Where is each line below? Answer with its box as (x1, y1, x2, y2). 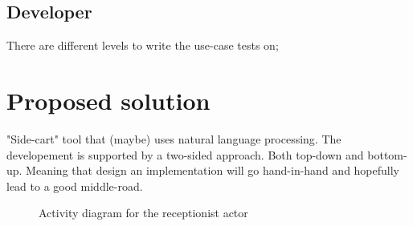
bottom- (367, 146, 407, 163)
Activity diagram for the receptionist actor (39, 204, 248, 221)
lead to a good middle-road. (6, 177, 143, 194)
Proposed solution (6, 83, 211, 116)
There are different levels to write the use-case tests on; (6, 37, 279, 54)
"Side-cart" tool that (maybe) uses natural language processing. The (6, 130, 341, 147)
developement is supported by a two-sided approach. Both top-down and (6, 146, 364, 163)
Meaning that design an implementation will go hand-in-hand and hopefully (26, 162, 400, 179)
